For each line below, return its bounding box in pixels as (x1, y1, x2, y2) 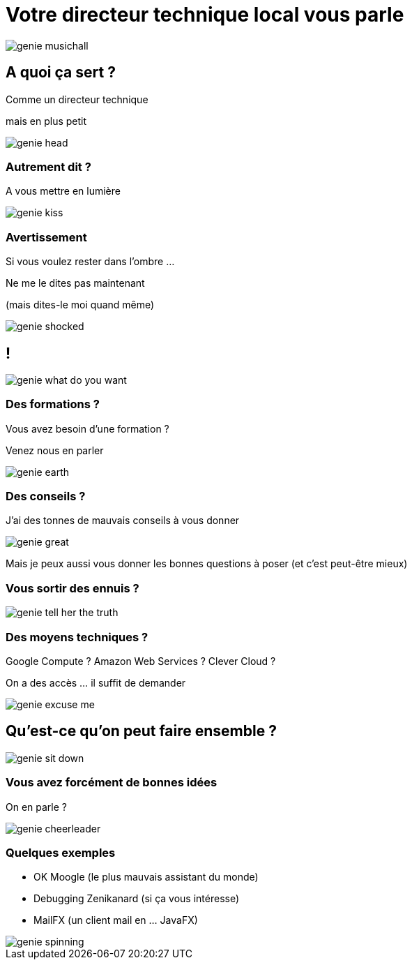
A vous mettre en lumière (6, 185, 121, 197)
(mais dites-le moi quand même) (6, 299, 155, 311)
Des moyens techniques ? (6, 629, 148, 644)
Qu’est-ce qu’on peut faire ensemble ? (6, 722, 277, 740)
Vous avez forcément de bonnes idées (6, 775, 218, 790)
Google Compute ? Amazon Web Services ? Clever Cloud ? (6, 654, 276, 667)
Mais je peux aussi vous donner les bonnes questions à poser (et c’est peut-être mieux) (6, 558, 408, 570)
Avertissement (6, 230, 87, 244)
